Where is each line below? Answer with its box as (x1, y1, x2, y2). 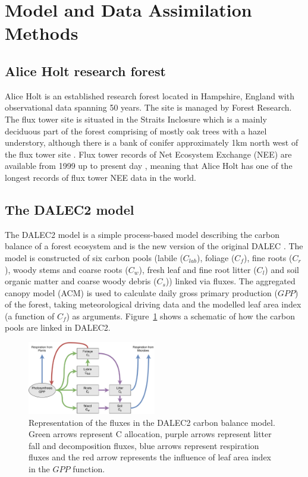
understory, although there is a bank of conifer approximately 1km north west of (5, 136, 298, 149)
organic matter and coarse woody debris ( (5, 275, 157, 287)
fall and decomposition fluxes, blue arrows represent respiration (29, 439, 259, 451)
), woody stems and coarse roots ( (5, 263, 128, 275)
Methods (5, 21, 78, 45)
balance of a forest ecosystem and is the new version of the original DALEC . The (5, 240, 303, 252)
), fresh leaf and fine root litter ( (139, 263, 257, 275)
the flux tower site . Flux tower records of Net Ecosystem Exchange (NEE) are (5, 148, 292, 160)
